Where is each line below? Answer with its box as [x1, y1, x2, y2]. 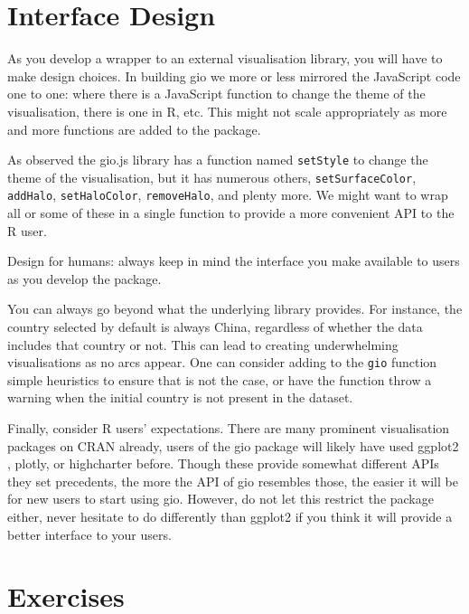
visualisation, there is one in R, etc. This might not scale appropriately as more [7, 101, 447, 120]
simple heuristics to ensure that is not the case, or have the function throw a [7, 370, 432, 389]
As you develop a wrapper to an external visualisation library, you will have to [7, 49, 443, 68]
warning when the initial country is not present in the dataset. [7, 388, 353, 407]
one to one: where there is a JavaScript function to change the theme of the [7, 84, 426, 103]
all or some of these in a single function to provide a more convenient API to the [7, 203, 455, 222]
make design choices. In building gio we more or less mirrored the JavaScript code [7, 66, 461, 85]
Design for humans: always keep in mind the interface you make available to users [7, 251, 460, 270]
